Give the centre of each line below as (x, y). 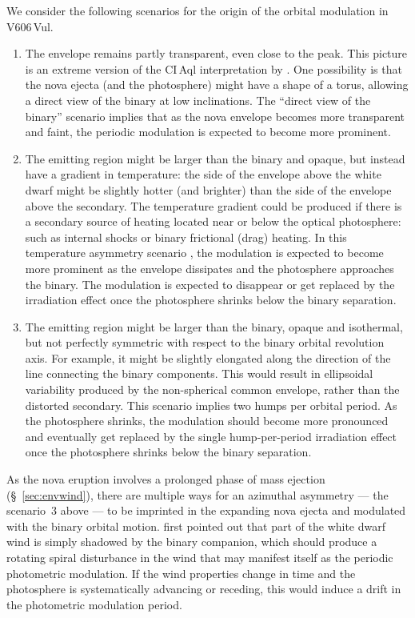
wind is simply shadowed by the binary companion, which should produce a (192, 542)
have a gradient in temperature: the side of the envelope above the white (203, 174)
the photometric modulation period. (94, 604)
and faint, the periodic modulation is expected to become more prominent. (208, 132)
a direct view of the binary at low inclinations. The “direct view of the (198, 100)
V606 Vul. (30, 26)
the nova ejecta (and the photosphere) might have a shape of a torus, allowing (217, 84)
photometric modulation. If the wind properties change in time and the (181, 573)
